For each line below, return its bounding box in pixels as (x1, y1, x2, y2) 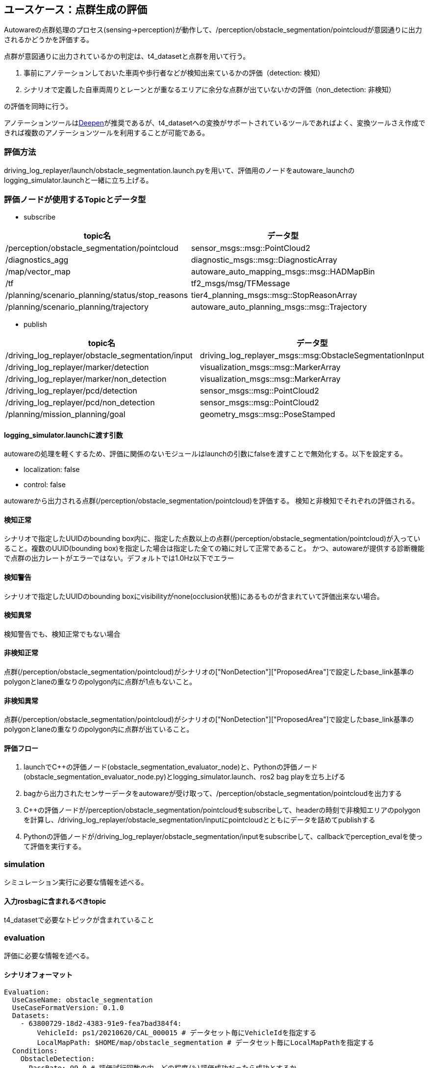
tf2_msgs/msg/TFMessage (191, 278, 290, 288)
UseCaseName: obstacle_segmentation (12, 996, 153, 1004)
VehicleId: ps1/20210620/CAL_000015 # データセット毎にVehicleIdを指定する (37, 1029, 317, 1037)
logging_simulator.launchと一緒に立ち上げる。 (4, 176, 153, 185)
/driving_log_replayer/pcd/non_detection (5, 397, 155, 407)
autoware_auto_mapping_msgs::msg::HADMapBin (191, 266, 375, 276)
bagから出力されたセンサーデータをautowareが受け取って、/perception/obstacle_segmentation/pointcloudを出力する (24, 789, 402, 798)
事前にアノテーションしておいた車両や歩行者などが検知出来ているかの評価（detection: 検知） (24, 69, 325, 77)
